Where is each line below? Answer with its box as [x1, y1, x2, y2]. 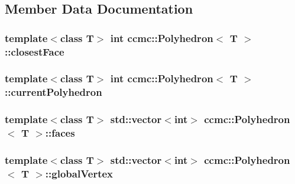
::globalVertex [45, 166, 114, 180]
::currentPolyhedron [5, 85, 102, 99]
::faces [45, 125, 75, 140]
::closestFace [5, 44, 64, 59]
